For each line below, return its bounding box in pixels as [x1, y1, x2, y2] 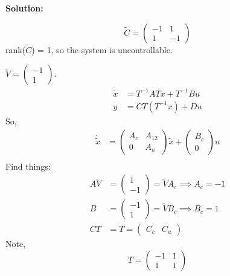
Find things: [5, 159, 51, 172]
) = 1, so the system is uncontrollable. [31, 43, 173, 56]
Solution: [5, 2, 43, 14]
